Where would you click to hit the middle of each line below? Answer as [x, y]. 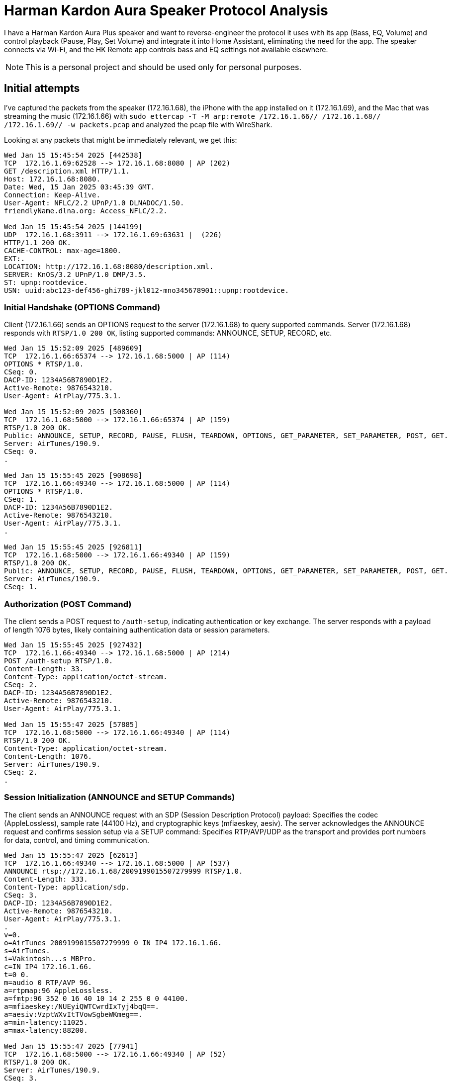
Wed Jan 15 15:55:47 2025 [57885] [71, 725]
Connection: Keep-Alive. [52, 195]
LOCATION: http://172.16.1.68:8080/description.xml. [109, 266]
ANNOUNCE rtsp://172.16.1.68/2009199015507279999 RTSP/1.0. [124, 871]
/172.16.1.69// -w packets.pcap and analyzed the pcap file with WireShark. [138, 124]
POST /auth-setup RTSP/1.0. [59, 661]
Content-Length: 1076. [48, 757]
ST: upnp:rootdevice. [46, 282]
